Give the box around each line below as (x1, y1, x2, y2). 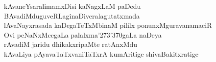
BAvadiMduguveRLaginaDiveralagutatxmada (4, 10, 140, 21)
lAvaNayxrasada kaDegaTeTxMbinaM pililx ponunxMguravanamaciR (4, 20, 212, 30)
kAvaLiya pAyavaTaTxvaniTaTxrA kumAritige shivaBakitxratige (4, 48, 198, 59)
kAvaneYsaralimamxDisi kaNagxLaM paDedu (4, 1, 141, 11)
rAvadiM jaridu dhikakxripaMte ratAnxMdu (4, 39, 138, 49)
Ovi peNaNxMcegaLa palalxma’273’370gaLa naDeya (4, 29, 162, 40)
